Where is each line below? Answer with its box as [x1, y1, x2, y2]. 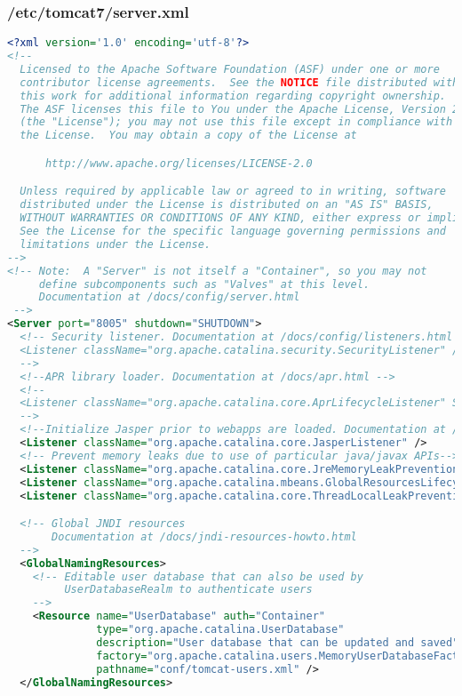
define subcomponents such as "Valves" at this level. [38, 277, 370, 291]
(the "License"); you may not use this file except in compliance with [20, 116, 453, 129]
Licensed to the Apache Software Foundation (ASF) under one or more [20, 62, 440, 76]
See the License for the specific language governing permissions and [20, 225, 446, 238]
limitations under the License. [20, 237, 211, 251]
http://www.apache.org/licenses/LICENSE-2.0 [44, 156, 313, 170]
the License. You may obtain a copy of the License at [20, 129, 357, 142]
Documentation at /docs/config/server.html [38, 291, 300, 304]
